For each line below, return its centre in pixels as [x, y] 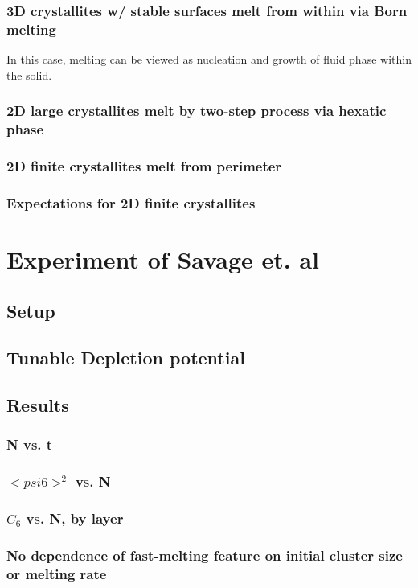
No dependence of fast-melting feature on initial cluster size [205, 555]
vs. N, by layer [75, 518]
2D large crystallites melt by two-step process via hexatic [197, 111]
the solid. [29, 74]
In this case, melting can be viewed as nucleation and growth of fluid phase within [209, 59]
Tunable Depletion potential [126, 358]
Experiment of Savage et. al [163, 259]
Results [38, 405]
